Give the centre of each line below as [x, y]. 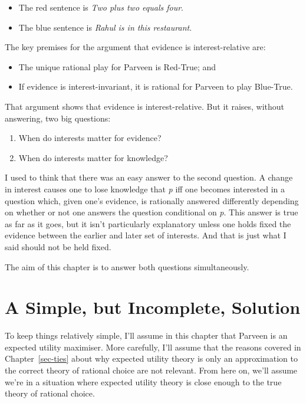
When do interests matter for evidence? [90, 138]
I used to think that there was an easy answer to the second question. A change [149, 177]
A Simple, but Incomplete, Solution [153, 307]
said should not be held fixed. [58, 246]
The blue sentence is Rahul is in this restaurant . [105, 27]
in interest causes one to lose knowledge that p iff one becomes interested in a [145, 189]
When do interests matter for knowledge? [93, 157]
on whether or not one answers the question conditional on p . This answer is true [152, 212]
